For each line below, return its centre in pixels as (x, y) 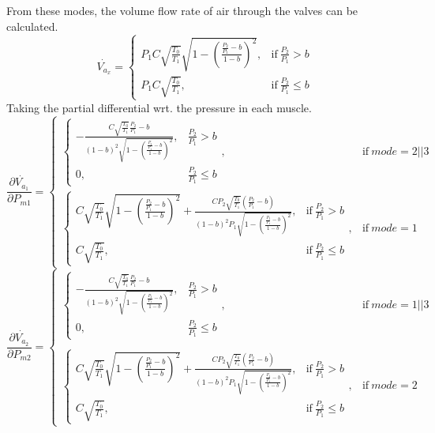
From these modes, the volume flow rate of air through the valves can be (182, 10)
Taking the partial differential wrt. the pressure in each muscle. (159, 107)
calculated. (32, 26)
